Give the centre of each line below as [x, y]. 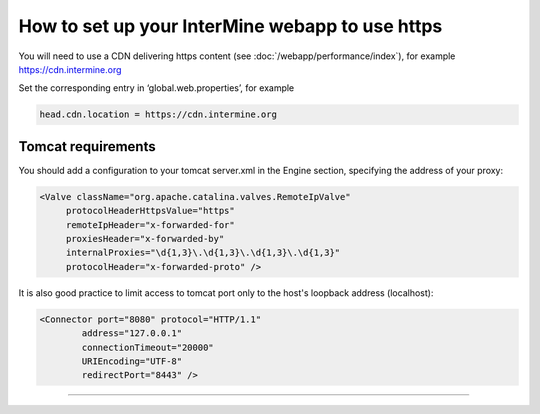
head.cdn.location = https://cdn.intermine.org [158, 114]
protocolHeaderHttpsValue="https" [150, 211]
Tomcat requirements [87, 146]
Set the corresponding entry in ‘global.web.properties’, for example [156, 88]
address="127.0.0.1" [132, 333]
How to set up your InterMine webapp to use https [230, 26]
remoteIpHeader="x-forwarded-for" [150, 224]
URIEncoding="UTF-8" [132, 361]
